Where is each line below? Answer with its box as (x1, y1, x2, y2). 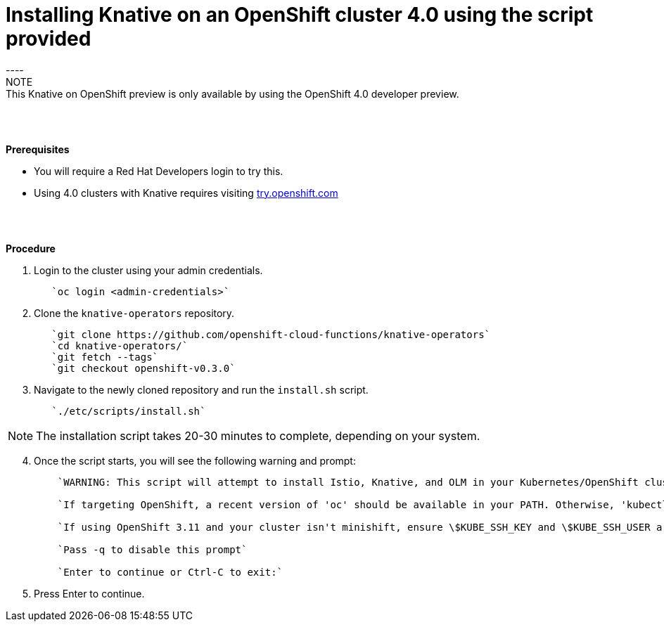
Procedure (6, 242, 56, 254)
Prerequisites (6, 143, 70, 155)
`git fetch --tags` (51, 351, 159, 363)
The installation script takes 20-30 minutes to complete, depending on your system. (36, 428, 480, 443)
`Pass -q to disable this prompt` (57, 543, 248, 555)
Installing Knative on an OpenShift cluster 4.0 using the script (6, 3, 594, 27)
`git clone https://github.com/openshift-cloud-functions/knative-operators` (51, 328, 491, 340)
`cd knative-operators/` (51, 340, 189, 351)
